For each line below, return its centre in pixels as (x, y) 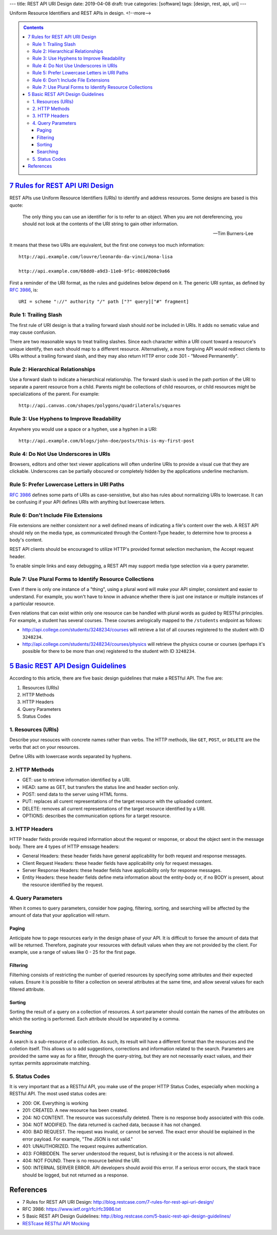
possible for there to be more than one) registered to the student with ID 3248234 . (109, 651)
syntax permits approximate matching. (50, 1063)
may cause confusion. (33, 332)
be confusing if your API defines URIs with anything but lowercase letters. (87, 502)
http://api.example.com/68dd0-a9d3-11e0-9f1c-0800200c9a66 (94, 271)
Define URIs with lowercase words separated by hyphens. (71, 757)
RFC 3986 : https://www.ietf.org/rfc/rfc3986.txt (72, 1209)
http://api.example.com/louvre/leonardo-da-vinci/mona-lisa (96, 257)
